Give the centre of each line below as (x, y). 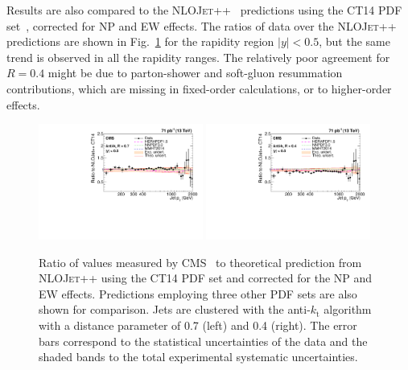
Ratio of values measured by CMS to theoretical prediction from (200, 262)
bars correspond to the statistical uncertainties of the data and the (203, 341)
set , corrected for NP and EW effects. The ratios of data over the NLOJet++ (202, 25)
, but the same (354, 41)
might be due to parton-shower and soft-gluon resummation (195, 73)
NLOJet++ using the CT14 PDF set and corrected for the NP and (206, 278)
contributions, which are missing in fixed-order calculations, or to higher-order (199, 88)
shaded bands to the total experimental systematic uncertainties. (198, 357)
